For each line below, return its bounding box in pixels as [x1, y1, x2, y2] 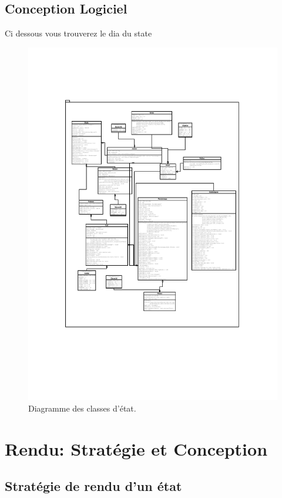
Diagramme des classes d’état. [28, 402, 136, 415]
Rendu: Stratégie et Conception [5, 436, 268, 460]
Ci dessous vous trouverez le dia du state [5, 27, 152, 39]
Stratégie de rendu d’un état [5, 477, 182, 495]
